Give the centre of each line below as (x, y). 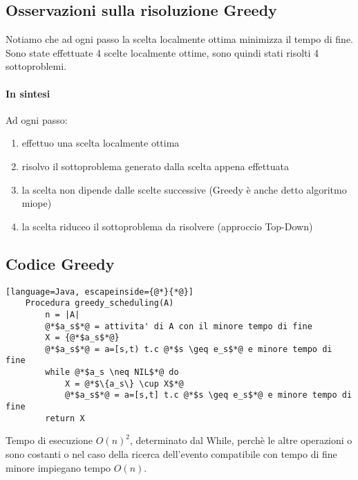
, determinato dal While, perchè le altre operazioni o (241, 440)
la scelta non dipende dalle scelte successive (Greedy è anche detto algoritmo (184, 189)
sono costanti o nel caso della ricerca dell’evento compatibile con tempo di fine (171, 454)
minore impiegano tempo (58, 467)
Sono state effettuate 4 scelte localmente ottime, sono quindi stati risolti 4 (162, 52)
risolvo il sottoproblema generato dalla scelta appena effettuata (155, 166)
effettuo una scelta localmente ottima (101, 143)
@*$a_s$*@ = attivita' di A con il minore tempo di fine (179, 326)
